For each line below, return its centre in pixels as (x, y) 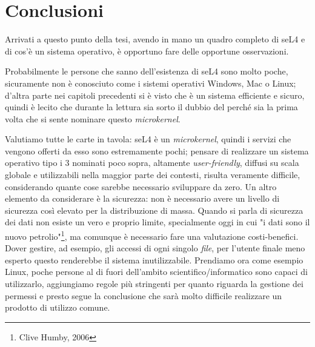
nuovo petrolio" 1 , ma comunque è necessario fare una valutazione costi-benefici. (152, 235)
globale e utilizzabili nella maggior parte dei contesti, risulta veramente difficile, (153, 175)
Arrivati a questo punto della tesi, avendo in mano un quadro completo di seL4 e (155, 39)
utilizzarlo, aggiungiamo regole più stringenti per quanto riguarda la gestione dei (154, 284)
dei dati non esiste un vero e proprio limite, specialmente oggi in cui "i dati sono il (157, 222)
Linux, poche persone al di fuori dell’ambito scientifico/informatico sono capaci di (156, 272)
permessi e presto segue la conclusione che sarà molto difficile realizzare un (144, 295)
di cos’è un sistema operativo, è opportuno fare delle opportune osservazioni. (147, 51)
